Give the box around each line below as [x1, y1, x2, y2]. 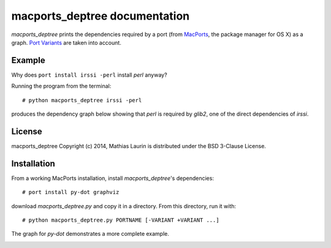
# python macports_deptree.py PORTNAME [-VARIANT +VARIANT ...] [22, 217, 220, 224]
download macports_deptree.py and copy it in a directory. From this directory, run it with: [11, 202, 236, 209]
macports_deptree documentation [11, 9, 190, 23]
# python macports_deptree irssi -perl [22, 97, 142, 103]
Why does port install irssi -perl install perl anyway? [11, 71, 168, 78]
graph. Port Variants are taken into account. [11, 39, 122, 46]
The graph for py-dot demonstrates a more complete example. [11, 230, 170, 238]
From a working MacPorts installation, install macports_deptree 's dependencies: [11, 175, 215, 182]
